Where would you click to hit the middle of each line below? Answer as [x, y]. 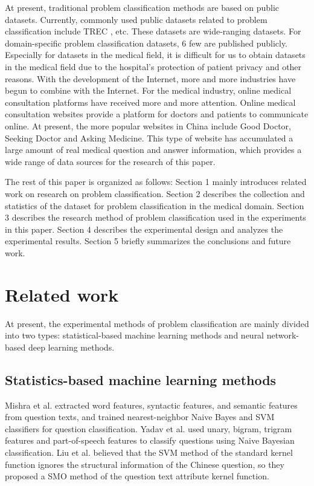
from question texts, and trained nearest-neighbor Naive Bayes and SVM [140, 417]
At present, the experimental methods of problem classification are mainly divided [157, 323]
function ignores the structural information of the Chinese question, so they [145, 464]
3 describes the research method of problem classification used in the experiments [155, 217]
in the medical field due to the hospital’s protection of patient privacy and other [153, 66]
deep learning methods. [71, 347]
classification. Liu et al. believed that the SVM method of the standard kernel [149, 452]
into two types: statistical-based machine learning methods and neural [135, 335]
